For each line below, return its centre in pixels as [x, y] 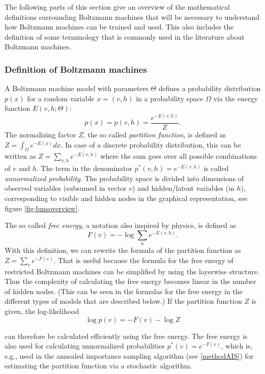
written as [20, 156]
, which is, [237, 346]
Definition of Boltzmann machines [76, 69]
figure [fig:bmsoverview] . [42, 208]
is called [216, 168]
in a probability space [170, 98]
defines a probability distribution [210, 88]
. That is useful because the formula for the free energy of [143, 260]
